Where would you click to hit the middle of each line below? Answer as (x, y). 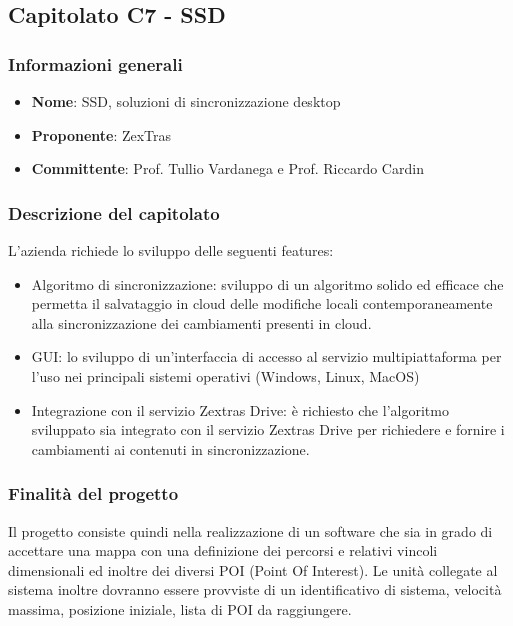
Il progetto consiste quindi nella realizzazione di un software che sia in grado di (250, 530)
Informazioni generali (95, 63)
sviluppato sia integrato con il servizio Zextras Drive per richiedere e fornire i (268, 429)
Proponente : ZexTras (101, 134)
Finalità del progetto (93, 493)
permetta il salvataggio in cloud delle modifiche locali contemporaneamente (262, 303)
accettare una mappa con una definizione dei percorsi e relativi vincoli (223, 550)
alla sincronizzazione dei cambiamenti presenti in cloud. (201, 322)
